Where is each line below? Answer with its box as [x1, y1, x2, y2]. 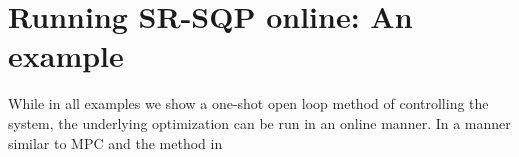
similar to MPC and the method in [8, 132, 223, 153]
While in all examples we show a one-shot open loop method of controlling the [8, 93, 489, 114]
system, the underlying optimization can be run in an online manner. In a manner [8, 112, 511, 133]
